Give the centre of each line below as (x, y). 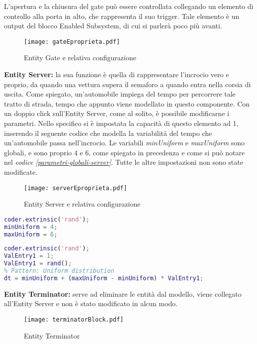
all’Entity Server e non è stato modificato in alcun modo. (91, 303)
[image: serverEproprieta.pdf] (76, 188)
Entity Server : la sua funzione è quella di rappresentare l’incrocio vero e (117, 74)
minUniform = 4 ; (31, 227)
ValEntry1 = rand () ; (38, 264)
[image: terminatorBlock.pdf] (74, 320)
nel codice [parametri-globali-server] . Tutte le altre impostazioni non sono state (124, 162)
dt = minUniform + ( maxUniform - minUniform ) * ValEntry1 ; (104, 278)
